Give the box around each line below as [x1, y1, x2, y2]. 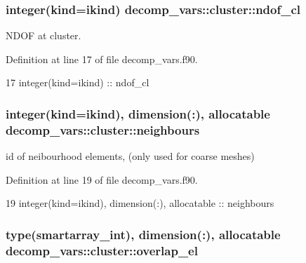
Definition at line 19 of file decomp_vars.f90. [6, 172, 198, 187]
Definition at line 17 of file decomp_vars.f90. [6, 51, 198, 66]
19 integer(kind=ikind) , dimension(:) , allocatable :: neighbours [6, 196, 274, 210]
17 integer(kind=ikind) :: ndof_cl [6, 75, 149, 90]
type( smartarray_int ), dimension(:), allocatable [6, 225, 281, 243]
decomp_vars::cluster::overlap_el [6, 241, 198, 259]
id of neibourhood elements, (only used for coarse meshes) [6, 149, 255, 163]
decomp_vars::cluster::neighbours [6, 121, 200, 138]
